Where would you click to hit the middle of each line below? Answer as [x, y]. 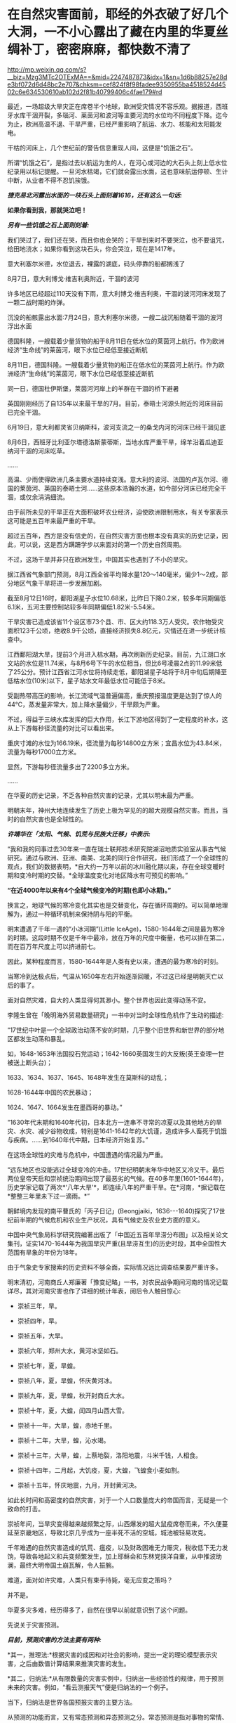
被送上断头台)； [30, 1062]
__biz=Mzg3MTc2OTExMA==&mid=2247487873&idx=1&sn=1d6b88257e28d [117, 77]
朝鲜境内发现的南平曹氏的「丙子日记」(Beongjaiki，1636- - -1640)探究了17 [113, 1211]
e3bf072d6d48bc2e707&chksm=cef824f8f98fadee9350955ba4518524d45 [117, 84]
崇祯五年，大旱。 [42, 1336]
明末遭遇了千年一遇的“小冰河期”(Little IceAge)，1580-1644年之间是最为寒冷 [116, 929]
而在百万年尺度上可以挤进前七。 [53, 946]
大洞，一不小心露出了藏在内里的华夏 [112, 32]
